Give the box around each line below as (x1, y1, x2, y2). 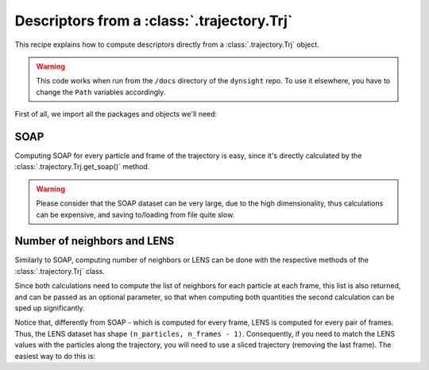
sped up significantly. (14, 303, 85, 313)
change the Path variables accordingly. (36, 87, 166, 97)
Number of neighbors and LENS (14, 234, 175, 248)
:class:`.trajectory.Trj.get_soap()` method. (14, 162, 150, 172)
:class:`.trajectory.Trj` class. (14, 266, 105, 276)
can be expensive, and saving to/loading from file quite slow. (36, 210, 235, 219)
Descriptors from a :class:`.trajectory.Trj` (14, 12, 293, 29)
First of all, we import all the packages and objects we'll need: (14, 110, 218, 119)
